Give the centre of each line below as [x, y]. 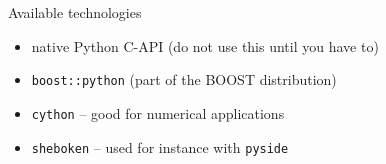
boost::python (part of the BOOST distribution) [184, 79]
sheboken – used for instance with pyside [160, 146]
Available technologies [75, 12]
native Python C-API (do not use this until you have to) [205, 45]
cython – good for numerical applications [158, 112]
